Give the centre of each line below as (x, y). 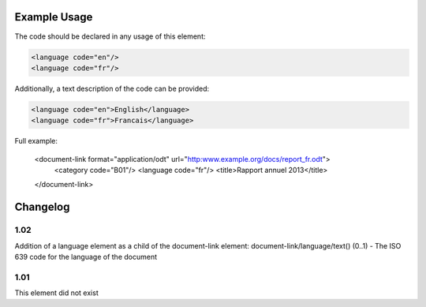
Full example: (36, 141)
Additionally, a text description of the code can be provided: (112, 88)
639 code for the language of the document (86, 256)
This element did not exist (56, 293)
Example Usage (54, 17)
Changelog (42, 207)
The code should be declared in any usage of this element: (110, 36)
